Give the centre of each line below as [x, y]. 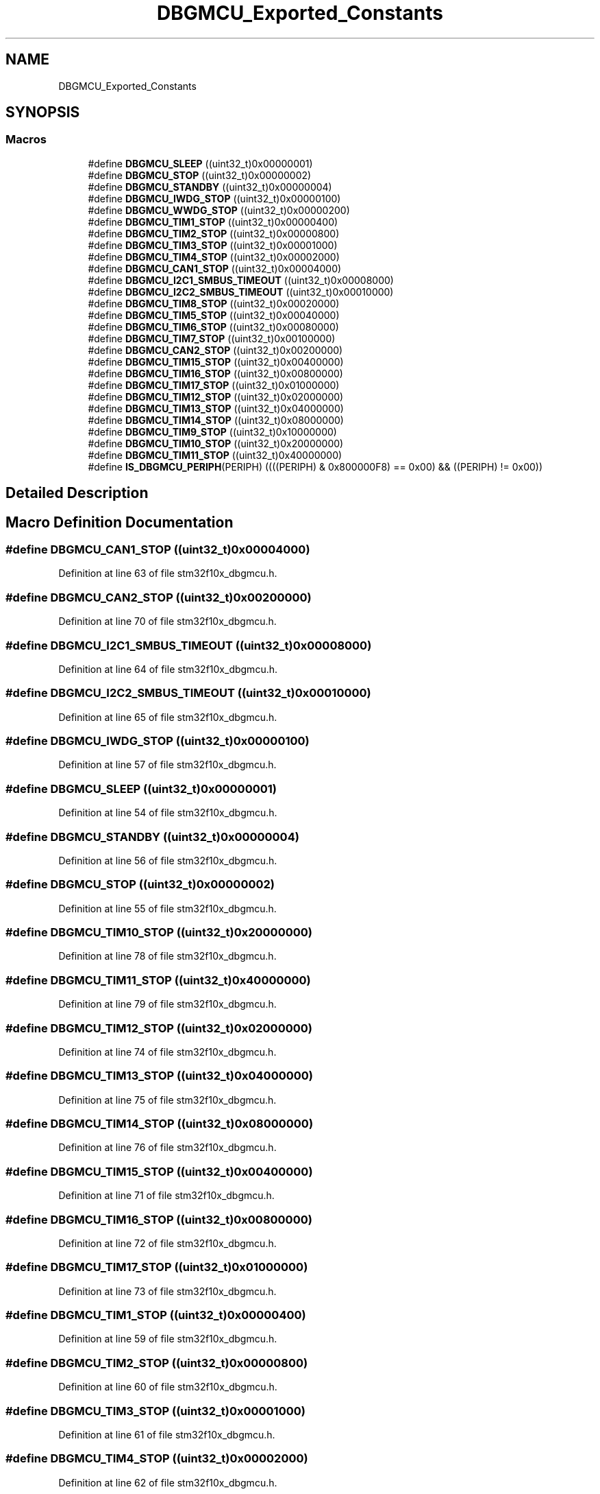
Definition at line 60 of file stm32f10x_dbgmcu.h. [168, 1387]
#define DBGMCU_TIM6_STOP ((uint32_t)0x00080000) [213, 327]
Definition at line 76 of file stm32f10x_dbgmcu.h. [167, 1148]
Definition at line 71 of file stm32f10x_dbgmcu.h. [166, 1196]
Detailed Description [77, 493]
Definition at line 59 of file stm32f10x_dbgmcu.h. [168, 1339]
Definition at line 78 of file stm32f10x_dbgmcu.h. [167, 956]
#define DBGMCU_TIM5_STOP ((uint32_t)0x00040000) [214, 315]
